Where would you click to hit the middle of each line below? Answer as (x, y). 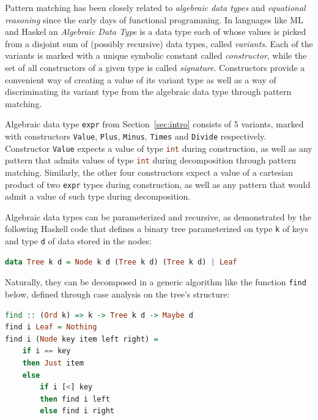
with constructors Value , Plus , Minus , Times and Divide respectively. (136, 136)
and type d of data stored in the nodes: (78, 241)
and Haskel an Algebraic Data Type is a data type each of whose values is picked (156, 32)
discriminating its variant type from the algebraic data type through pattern (148, 92)
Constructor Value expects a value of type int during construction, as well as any (159, 148)
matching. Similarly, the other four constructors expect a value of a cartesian (149, 172)
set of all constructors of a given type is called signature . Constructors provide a (155, 67)
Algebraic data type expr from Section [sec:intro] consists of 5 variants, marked (154, 124)
